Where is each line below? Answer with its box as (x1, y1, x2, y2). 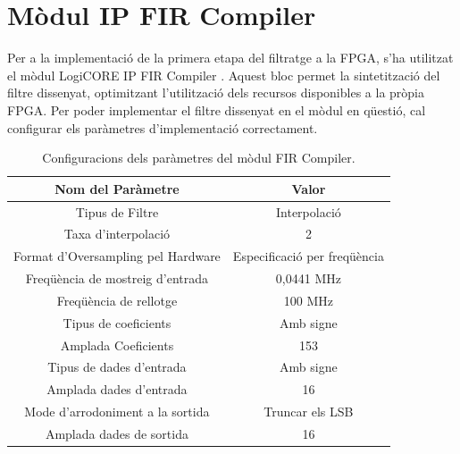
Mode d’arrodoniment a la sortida (24, 402, 210, 421)
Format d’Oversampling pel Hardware (13, 247, 221, 265)
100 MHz (283, 290, 334, 309)
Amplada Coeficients (60, 335, 174, 354)
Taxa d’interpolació (63, 224, 171, 243)
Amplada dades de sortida (45, 424, 188, 442)
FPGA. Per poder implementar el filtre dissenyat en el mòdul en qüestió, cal (7, 100, 426, 119)
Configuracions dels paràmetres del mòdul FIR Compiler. (42, 148, 355, 167)
